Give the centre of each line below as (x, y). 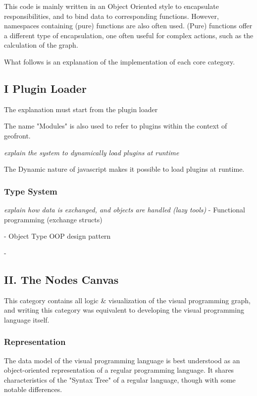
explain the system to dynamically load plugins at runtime (92, 152)
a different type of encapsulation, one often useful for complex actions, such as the (129, 35)
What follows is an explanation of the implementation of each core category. (120, 61)
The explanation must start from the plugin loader (81, 109)
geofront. (17, 135)
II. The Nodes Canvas (61, 279)
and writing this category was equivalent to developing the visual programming (124, 310)
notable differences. (33, 389)
